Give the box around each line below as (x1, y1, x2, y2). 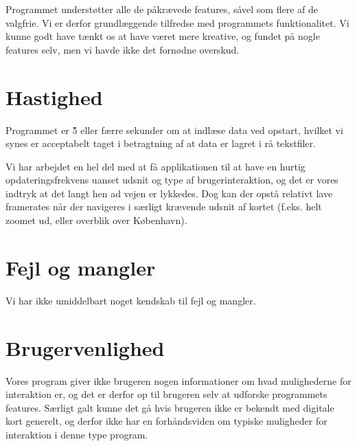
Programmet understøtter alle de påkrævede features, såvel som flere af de (5, 2, 318, 16)
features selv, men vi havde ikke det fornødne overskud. (5, 42, 240, 56)
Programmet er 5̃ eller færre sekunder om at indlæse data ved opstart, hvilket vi (5, 122, 343, 137)
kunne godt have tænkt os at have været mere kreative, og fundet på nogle (5, 29, 320, 43)
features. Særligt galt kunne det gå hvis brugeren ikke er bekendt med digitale (5, 400, 334, 414)
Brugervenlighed (5, 333, 165, 361)
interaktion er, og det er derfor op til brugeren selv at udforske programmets (5, 387, 327, 401)
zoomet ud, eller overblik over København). (5, 213, 187, 227)
